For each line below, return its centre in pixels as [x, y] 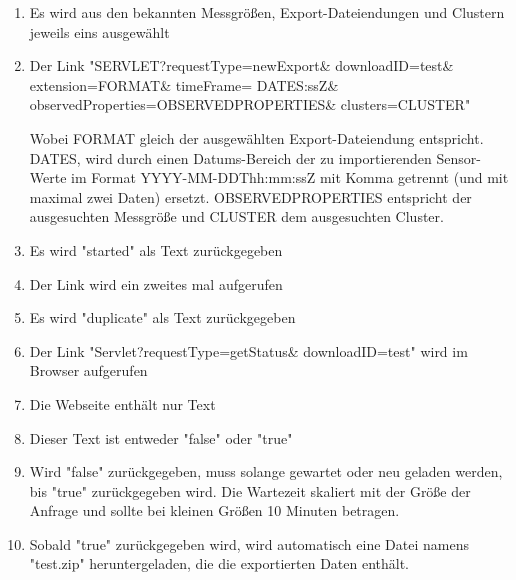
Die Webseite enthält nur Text [122, 403]
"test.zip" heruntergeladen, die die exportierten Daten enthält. [219, 563]
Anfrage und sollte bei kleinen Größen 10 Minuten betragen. [214, 510]
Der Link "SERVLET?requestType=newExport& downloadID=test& [241, 65]
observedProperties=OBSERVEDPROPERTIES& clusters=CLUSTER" [250, 104]
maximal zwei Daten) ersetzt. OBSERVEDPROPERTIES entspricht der [250, 196]
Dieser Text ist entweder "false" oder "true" [161, 437]
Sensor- [458, 157]
